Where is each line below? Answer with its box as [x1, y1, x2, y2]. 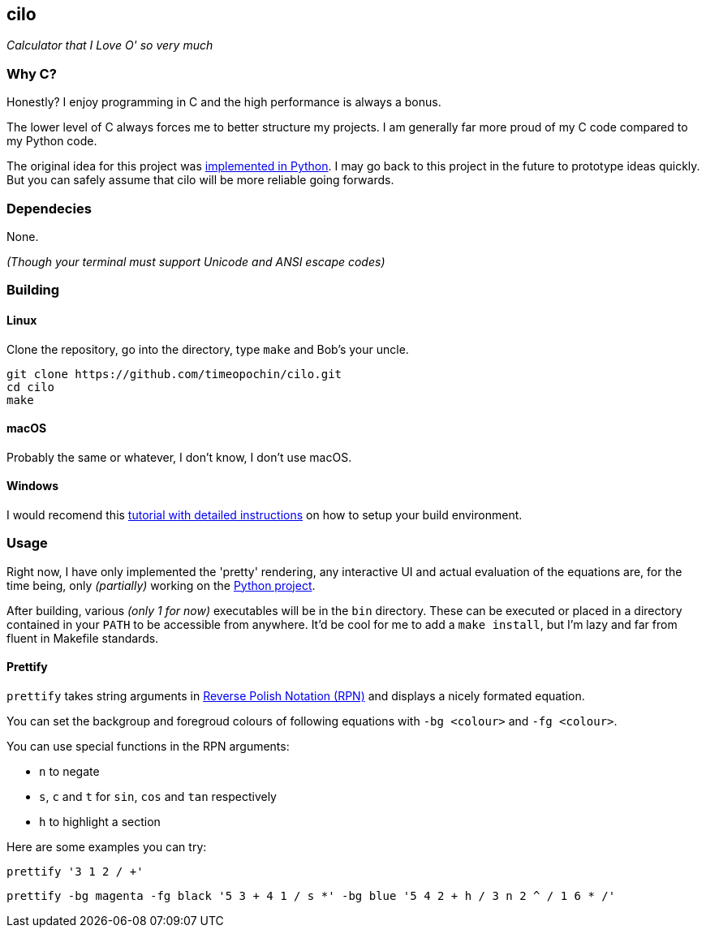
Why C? [6, 65, 57, 82]
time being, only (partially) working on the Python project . [6, 578, 316, 592]
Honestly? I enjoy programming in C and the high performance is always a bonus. [6, 95, 441, 110]
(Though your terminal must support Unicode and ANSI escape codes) [6, 254, 385, 269]
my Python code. [6, 134, 97, 148]
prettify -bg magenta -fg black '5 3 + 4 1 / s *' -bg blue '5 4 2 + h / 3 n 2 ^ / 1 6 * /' [6, 889, 616, 902]
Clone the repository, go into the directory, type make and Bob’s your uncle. [6, 342, 409, 356]
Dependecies [6, 200, 92, 217]
